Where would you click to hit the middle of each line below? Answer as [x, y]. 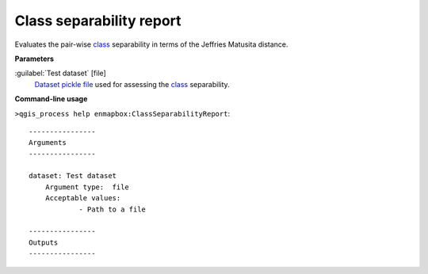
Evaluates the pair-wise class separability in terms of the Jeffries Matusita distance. [151, 44]
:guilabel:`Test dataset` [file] [60, 73]
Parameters [34, 59]
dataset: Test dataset [73, 176]
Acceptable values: [83, 198]
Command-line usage [51, 99]
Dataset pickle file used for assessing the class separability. [132, 84]
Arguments [48, 143]
